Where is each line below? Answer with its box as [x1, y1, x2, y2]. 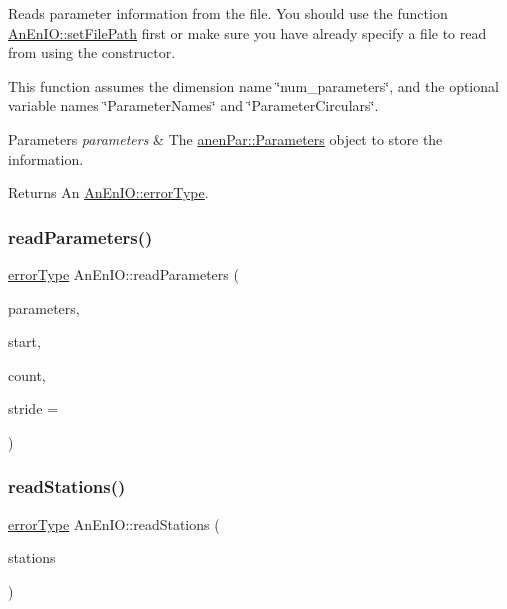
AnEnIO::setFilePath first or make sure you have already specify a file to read [8, 22, 487, 43]
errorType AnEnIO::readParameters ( [8, 263, 239, 284]
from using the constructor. [8, 42, 176, 63]
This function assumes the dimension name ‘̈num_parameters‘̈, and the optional [8, 75, 499, 96]
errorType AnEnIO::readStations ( [8, 513, 220, 534]
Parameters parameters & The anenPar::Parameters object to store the [8, 128, 443, 149]
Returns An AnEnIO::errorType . [8, 182, 209, 203]
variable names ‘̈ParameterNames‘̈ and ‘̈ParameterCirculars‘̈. [8, 95, 379, 116]
